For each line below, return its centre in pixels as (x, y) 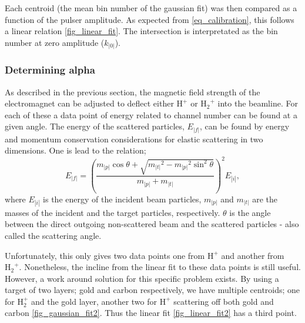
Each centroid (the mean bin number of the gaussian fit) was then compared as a (151, 8)
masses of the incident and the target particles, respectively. (113, 212)
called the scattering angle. (53, 235)
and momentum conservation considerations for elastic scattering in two (134, 139)
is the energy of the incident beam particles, (122, 199)
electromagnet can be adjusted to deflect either (89, 103)
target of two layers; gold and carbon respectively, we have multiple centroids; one (152, 290)
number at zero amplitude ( (55, 42)
